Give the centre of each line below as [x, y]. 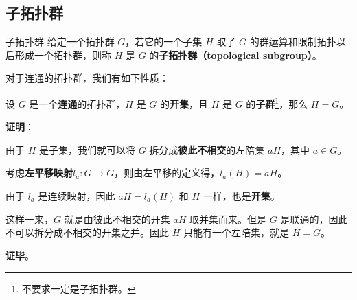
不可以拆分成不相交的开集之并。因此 [87, 232]
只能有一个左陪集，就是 [236, 232]
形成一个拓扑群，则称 [63, 55]
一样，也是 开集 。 [241, 196]
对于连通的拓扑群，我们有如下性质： [87, 78]
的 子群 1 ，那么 [277, 102]
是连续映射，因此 [77, 196]
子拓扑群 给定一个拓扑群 [60, 42]
